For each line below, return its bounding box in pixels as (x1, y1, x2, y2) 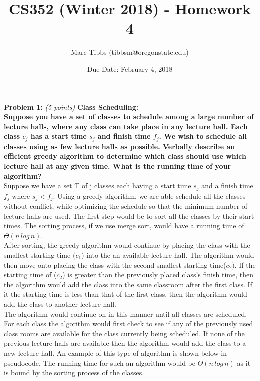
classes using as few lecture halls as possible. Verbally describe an (4, 141, 235, 151)
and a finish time (201, 180, 253, 191)
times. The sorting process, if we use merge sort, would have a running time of (4, 220, 244, 231)
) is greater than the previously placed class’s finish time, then (62, 269, 253, 280)
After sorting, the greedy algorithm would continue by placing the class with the (4, 240, 250, 250)
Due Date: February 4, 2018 (87, 63, 173, 74)
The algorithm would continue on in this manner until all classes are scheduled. (4, 308, 247, 319)
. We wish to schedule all (159, 131, 247, 141)
